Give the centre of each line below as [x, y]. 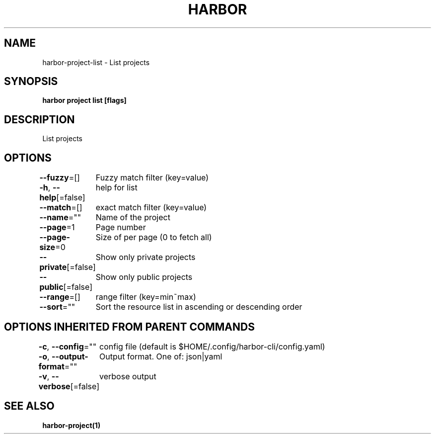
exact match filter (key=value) [151, 208]
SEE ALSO [29, 406]
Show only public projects [144, 277]
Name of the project [133, 218]
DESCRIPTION [39, 119]
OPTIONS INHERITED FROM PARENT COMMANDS [129, 327]
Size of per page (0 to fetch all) [154, 237]
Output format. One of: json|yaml [161, 356]
